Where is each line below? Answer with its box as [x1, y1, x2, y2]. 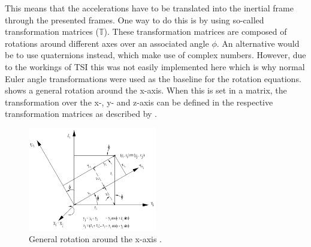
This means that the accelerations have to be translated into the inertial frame [5, 2, 294, 14]
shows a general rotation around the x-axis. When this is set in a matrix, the [5, 84, 287, 97]
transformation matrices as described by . [5, 107, 158, 120]
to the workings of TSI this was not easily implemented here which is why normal [5, 60, 305, 73]
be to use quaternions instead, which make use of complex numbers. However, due [5, 49, 306, 61]
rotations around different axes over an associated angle [5, 37, 209, 49]
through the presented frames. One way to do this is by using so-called [5, 13, 264, 26]
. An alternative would [216, 37, 300, 49]
